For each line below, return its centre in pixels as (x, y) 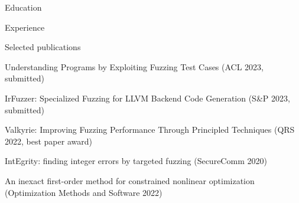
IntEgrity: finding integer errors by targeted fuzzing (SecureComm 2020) (136, 161)
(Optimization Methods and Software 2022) (84, 192)
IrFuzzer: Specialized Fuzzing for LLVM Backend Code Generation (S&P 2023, (147, 98)
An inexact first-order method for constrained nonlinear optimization (130, 180)
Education (23, 7)
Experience (25, 27)
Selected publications (43, 47)
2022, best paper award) (48, 141)
